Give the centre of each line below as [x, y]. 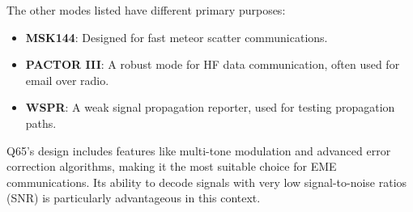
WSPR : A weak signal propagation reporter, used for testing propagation [210, 107]
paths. [41, 123]
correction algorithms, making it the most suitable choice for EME [172, 166]
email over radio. [67, 80]
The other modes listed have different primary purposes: [146, 10]
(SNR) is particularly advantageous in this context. [134, 198]
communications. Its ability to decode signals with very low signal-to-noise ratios [207, 182]
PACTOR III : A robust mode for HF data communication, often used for [213, 64]
